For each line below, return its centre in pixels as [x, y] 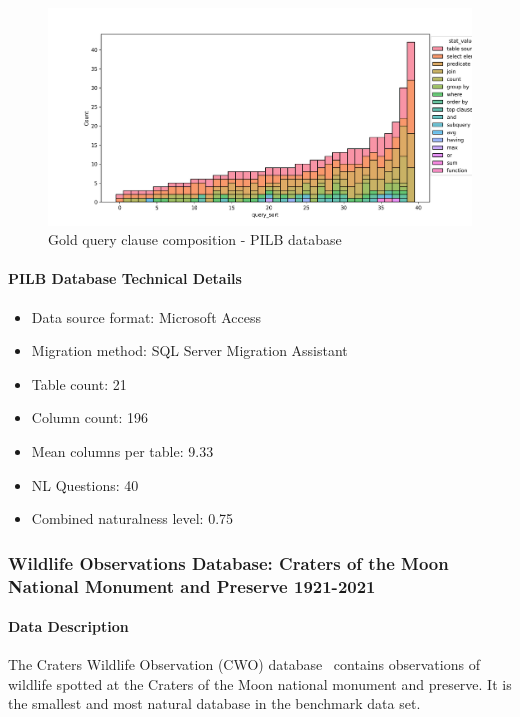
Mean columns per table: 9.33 [122, 450]
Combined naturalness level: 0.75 [132, 518]
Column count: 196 [90, 417]
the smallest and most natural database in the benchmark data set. [214, 703]
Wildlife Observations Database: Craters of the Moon [228, 562]
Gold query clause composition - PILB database [195, 239]
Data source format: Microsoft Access [146, 316]
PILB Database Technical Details [125, 278]
